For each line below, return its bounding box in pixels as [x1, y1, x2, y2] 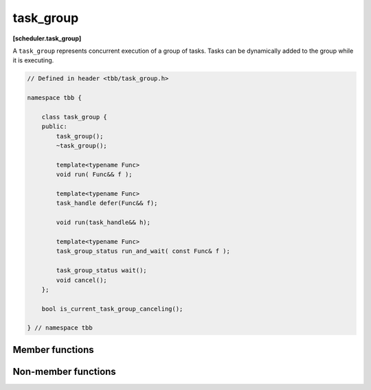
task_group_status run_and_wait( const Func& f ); [56, 247, 230, 255]
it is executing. [12, 56, 54, 64]
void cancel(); [56, 276, 108, 284]
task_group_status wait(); [56, 267, 147, 274]
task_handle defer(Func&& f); [56, 199, 158, 207]
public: [41, 123, 68, 130]
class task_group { [41, 113, 108, 121]
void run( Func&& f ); [56, 171, 133, 178]
